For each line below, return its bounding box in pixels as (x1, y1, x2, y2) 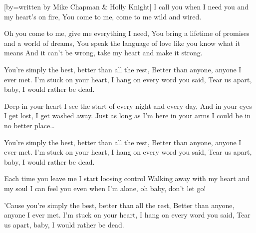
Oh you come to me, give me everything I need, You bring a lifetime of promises (4, 28, 250, 38)
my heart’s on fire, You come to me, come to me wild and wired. (4, 11, 202, 21)
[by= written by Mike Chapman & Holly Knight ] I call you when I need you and (4, 1, 249, 11)
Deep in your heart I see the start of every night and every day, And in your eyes (4, 100, 252, 111)
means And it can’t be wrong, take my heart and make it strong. (4, 47, 203, 58)
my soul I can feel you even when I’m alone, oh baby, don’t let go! (4, 183, 206, 193)
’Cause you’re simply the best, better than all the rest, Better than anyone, (4, 200, 235, 210)
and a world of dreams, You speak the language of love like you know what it (4, 37, 241, 48)
